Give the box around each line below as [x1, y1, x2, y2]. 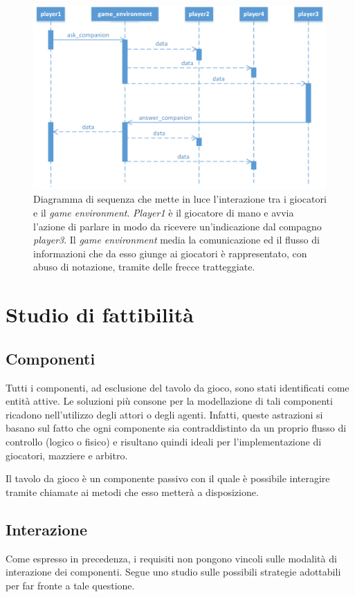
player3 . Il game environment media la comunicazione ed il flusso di [33, 232, 320, 247]
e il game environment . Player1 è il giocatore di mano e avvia [33, 205, 294, 220]
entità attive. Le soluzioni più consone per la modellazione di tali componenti [6, 394, 333, 408]
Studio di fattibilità [6, 300, 194, 329]
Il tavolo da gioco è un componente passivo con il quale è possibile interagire [6, 471, 330, 486]
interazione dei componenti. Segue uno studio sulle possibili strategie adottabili [6, 564, 341, 579]
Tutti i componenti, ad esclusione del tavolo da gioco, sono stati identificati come [6, 380, 349, 394]
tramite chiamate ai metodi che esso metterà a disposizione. [6, 484, 259, 499]
